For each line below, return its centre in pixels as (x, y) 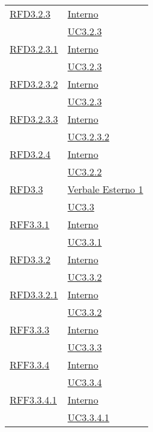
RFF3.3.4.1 (34, 400)
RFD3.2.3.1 (34, 49)
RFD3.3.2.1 (34, 294)
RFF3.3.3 (30, 329)
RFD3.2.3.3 (34, 119)
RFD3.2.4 (30, 154)
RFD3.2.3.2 (34, 84)
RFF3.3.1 (30, 224)
